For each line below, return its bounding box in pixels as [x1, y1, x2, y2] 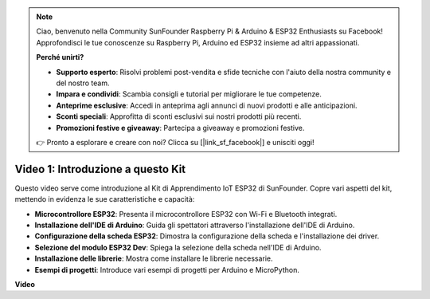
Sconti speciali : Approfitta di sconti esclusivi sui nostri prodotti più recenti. [56, 112, 302, 121]
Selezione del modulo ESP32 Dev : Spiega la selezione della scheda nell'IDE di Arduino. [34, 242, 322, 252]
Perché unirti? [36, 53, 84, 62]
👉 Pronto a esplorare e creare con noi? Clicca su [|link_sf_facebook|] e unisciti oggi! [36, 137, 315, 147]
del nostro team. [56, 78, 110, 88]
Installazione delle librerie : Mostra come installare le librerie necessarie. [34, 254, 274, 263]
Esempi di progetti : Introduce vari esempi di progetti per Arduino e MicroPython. [34, 265, 300, 274]
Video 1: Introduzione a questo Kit [14, 162, 186, 175]
